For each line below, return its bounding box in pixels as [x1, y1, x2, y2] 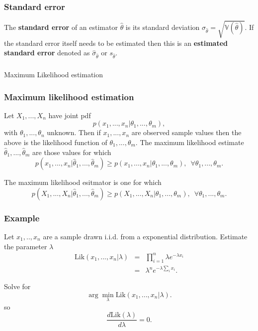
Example [4, 211, 40, 224]
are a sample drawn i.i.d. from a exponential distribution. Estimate [43, 231, 248, 242]
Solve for [4, 281, 31, 292]
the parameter [4, 241, 47, 251]
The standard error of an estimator [4, 22, 118, 32]
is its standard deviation [125, 22, 200, 32]
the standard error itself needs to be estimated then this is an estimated [4, 37, 228, 48]
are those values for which [32, 147, 111, 157]
